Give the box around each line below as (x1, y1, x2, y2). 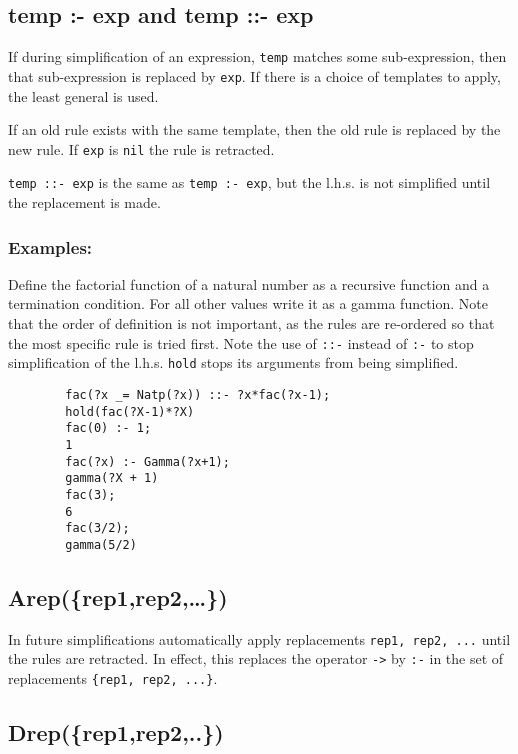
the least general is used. (8, 85, 159, 106)
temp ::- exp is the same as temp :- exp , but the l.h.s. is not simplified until (8, 172, 491, 193)
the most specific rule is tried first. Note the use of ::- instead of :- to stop (8, 332, 474, 353)
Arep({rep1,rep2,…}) (8, 581, 228, 612)
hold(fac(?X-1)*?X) (65, 404, 195, 419)
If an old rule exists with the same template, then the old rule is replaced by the (8, 119, 501, 140)
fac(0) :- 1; (65, 421, 152, 436)
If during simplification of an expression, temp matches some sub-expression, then (8, 46, 507, 67)
